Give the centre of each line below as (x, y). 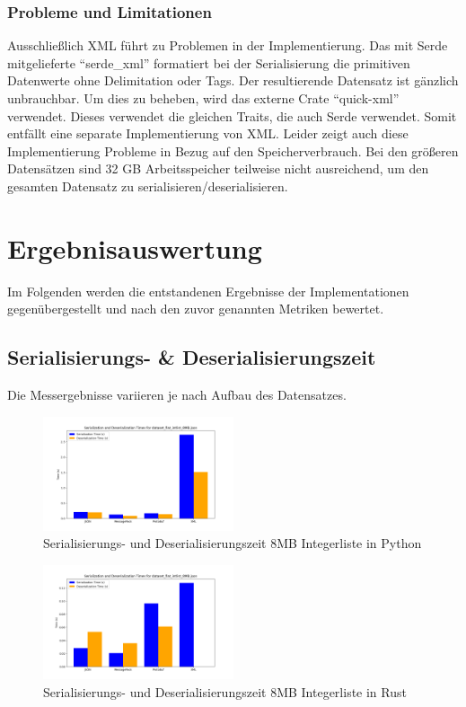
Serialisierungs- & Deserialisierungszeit (192, 357)
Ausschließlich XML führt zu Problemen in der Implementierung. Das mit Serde (228, 45)
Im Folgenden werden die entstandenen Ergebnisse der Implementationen (208, 291)
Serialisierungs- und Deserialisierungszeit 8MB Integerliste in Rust (225, 691)
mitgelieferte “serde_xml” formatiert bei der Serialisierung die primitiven (209, 62)
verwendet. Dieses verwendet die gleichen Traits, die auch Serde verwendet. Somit (232, 115)
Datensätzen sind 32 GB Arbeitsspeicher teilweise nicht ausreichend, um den (218, 168)
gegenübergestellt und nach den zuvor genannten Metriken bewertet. (196, 309)
